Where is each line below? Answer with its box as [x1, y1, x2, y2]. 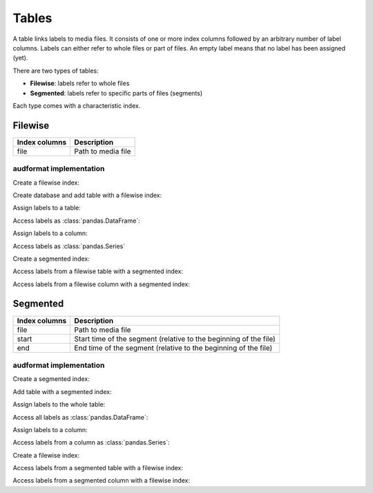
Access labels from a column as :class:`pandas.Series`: [12, 438, 170, 447]
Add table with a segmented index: [12, 387, 112, 396]
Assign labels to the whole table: [12, 400, 106, 409]
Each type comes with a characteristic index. [12, 101, 141, 110]
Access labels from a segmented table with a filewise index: [12, 464, 183, 472]
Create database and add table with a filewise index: [12, 191, 162, 199]
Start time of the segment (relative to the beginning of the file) [74, 334, 276, 344]
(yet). [12, 54, 28, 62]
